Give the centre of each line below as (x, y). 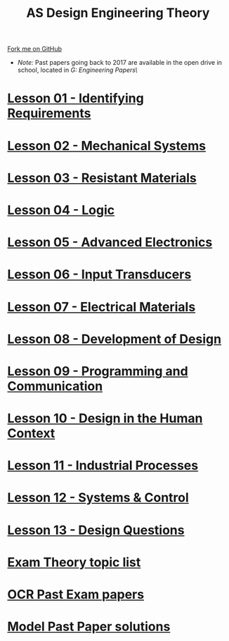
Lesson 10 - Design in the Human (105, 419)
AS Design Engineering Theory (118, 13)
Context (31, 434)
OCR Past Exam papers (76, 595)
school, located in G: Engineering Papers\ (78, 70)
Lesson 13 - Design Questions (96, 530)
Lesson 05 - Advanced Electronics (110, 243)
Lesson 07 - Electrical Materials (102, 307)
